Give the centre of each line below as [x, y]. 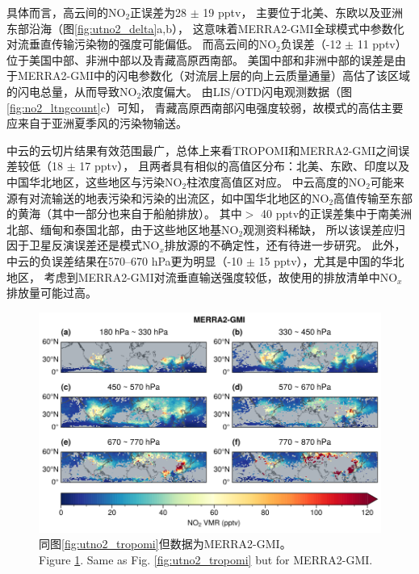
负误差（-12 [311, 44]
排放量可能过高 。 [52, 293]
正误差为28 [159, 12]
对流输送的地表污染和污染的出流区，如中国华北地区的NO [179, 197]
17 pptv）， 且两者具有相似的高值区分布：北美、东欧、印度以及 [244, 166]
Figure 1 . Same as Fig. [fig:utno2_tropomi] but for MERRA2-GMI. [206, 559]
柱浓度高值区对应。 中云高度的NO [277, 181]
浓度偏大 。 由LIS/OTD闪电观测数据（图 [247, 91]
